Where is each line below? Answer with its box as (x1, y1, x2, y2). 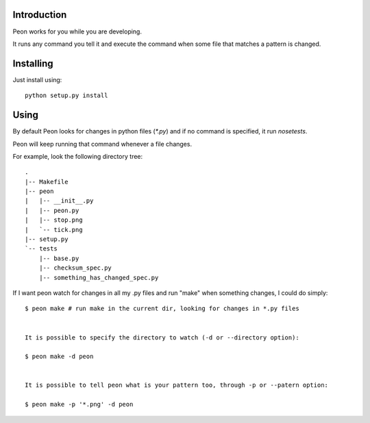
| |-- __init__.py (25, 197, 94, 205)
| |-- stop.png (25, 216, 83, 224)
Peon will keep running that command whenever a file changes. (12, 140, 192, 148)
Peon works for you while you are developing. (12, 27, 142, 36)
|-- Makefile (25, 178, 69, 185)
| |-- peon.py (25, 206, 79, 214)
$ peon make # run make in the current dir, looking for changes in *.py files (25, 305, 299, 313)
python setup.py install (25, 92, 108, 99)
